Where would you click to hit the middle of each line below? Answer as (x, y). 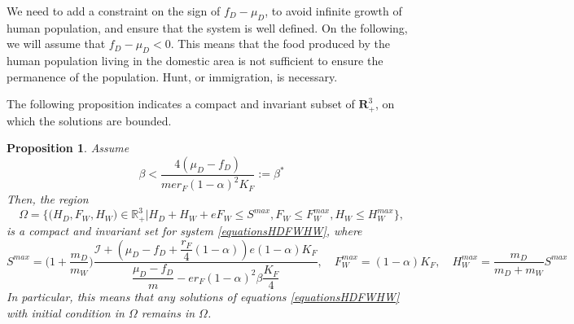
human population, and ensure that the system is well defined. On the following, (207, 27)
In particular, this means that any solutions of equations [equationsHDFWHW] (203, 297)
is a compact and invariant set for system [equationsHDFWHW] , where (184, 230)
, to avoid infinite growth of (333, 11)
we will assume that (56, 44)
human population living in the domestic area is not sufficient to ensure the (195, 61)
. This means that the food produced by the (280, 44)
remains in (168, 312)
